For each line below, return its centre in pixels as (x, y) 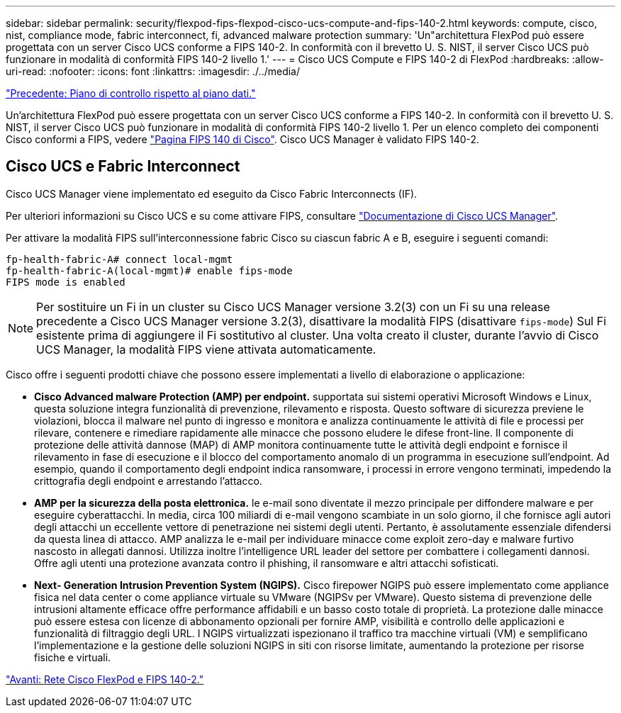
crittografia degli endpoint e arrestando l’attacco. (148, 481)
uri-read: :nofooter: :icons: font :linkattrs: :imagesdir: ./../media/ (153, 71)
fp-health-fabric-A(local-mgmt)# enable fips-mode (149, 270)
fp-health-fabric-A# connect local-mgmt (119, 259)
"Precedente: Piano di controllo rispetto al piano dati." (131, 93)
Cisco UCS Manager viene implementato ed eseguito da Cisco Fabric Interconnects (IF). (212, 193)
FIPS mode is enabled (66, 282)
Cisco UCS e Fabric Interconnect (123, 167)
